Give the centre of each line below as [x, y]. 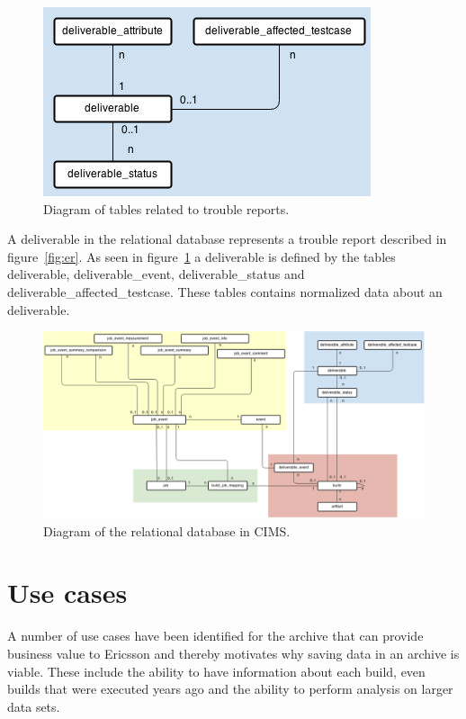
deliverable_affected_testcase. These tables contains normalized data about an [225, 291]
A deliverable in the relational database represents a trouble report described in [227, 239]
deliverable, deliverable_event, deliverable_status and [156, 274]
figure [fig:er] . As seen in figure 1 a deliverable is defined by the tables [202, 256]
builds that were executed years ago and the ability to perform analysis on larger [230, 689]
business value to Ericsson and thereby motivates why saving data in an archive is [233, 653]
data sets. [34, 706]
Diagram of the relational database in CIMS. [167, 530]
